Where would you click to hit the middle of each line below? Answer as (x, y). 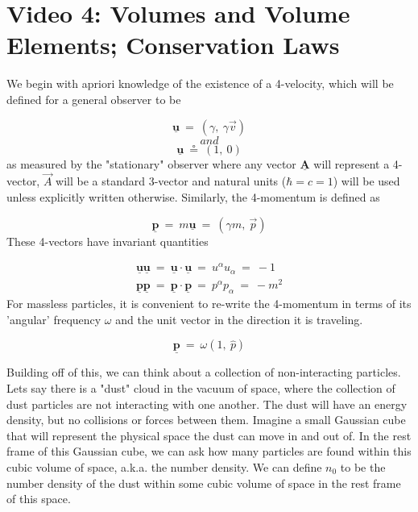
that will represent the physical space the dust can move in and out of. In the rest (209, 435)
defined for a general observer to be (94, 99)
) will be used (366, 181)
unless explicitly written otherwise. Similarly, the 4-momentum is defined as (193, 196)
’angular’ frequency (54, 319)
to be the (363, 466)
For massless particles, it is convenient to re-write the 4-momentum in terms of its (209, 303)
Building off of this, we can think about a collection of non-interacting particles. (204, 372)
